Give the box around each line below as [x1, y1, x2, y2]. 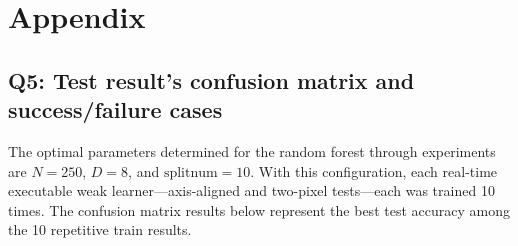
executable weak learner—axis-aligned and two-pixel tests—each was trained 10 [8, 180, 495, 201]
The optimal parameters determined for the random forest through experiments [8, 140, 496, 161]
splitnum [163, 165, 218, 180]
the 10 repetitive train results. [8, 219, 192, 240]
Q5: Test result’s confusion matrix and [8, 64, 415, 95]
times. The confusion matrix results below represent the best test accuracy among [8, 199, 510, 220]
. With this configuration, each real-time [250, 160, 498, 181]
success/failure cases [8, 94, 223, 125]
